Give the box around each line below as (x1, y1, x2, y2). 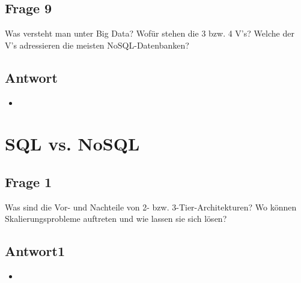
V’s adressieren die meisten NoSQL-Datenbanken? (5, 38, 189, 51)
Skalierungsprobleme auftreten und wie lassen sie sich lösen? (5, 212, 227, 225)
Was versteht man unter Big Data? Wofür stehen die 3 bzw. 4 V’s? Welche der (5, 27, 294, 40)
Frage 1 (5, 172, 52, 191)
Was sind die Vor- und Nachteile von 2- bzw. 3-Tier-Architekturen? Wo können (5, 200, 297, 213)
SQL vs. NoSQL (5, 131, 140, 156)
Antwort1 (5, 242, 65, 260)
